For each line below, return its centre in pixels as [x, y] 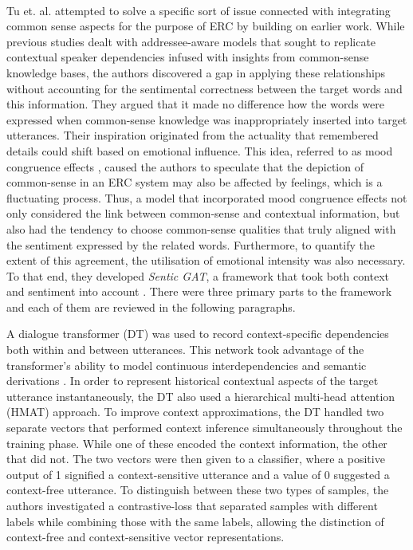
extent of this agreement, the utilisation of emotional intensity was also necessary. [206, 260]
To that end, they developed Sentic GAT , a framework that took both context [198, 275]
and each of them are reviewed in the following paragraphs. [151, 306]
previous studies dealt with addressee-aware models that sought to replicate [191, 41]
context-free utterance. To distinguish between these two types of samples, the [198, 490]
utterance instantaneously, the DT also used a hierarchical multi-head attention [201, 396]
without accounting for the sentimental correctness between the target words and [205, 88]
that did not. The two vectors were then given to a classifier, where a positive [196, 459]
